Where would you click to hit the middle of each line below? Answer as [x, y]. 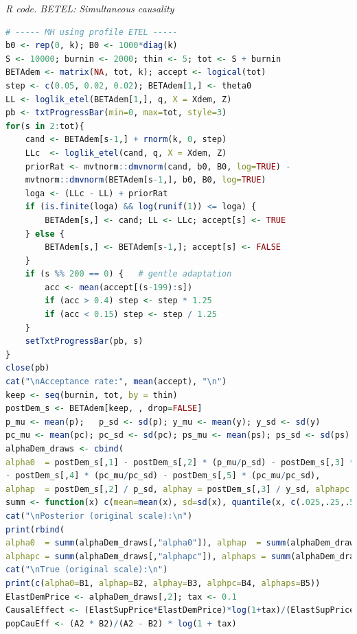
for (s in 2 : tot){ [45, 126]
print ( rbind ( [35, 529]
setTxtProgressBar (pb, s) [84, 341]
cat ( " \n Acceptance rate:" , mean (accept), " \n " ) [116, 382]
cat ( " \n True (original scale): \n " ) [87, 570]
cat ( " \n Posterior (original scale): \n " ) [99, 516]
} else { [45, 234]
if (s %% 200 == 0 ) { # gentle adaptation [128, 274]
